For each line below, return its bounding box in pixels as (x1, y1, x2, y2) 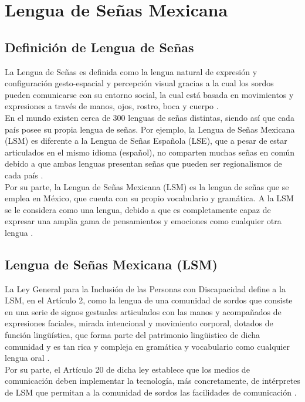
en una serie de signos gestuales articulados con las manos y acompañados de (5, 305, 282, 317)
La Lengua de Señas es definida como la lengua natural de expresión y (5, 65, 257, 77)
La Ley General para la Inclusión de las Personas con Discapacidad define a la (5, 282, 286, 295)
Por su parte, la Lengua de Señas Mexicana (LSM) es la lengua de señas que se (5, 180, 289, 192)
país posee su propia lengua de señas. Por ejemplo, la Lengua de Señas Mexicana (5, 123, 295, 135)
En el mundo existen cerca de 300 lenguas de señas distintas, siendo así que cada (5, 111, 294, 123)
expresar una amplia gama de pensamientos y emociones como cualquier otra (5, 215, 282, 227)
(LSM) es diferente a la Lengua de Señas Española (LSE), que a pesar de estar (5, 134, 287, 147)
